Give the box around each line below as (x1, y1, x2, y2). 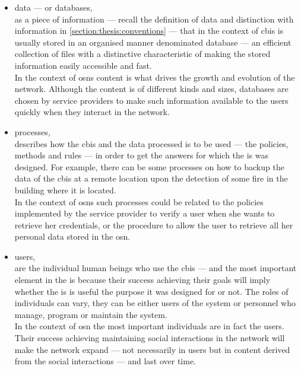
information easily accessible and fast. (14, 59, 152, 71)
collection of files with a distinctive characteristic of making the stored (14, 47, 271, 60)
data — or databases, (14, 1, 93, 13)
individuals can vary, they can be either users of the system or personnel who (14, 297, 296, 309)
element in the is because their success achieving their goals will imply (14, 273, 271, 286)
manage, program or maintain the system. (14, 308, 167, 320)
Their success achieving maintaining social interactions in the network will (14, 332, 285, 344)
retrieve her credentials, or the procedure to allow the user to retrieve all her (14, 218, 293, 231)
